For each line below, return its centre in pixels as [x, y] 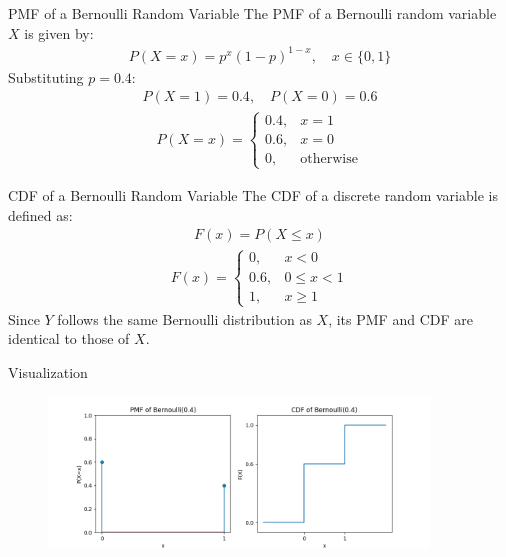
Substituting [46, 76]
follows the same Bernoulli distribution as [184, 318]
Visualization [48, 372]
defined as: [40, 214]
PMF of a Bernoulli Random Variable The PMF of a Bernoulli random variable [252, 13]
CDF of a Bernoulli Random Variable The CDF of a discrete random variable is [253, 194]
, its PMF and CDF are [400, 318]
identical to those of [69, 338]
